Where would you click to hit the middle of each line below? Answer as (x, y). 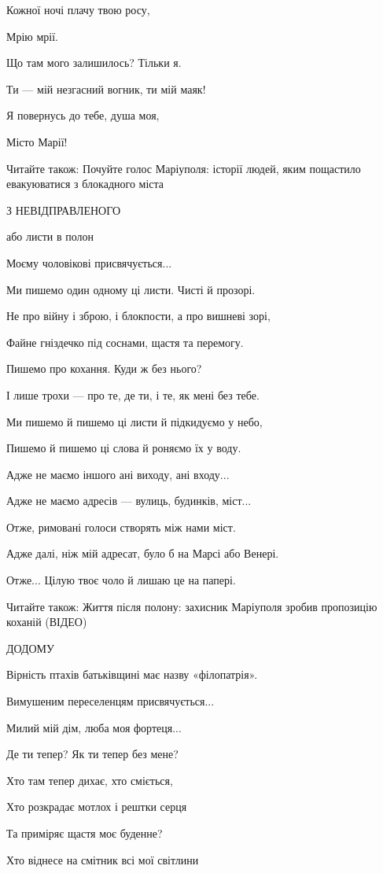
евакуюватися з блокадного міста (85, 184)
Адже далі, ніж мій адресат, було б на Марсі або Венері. (143, 553)
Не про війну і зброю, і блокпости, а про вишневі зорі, (138, 316)
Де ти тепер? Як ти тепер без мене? (92, 754)
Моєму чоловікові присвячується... (89, 262)
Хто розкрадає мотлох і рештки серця (97, 807)
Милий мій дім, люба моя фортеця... (94, 727)
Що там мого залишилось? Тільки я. (94, 63)
